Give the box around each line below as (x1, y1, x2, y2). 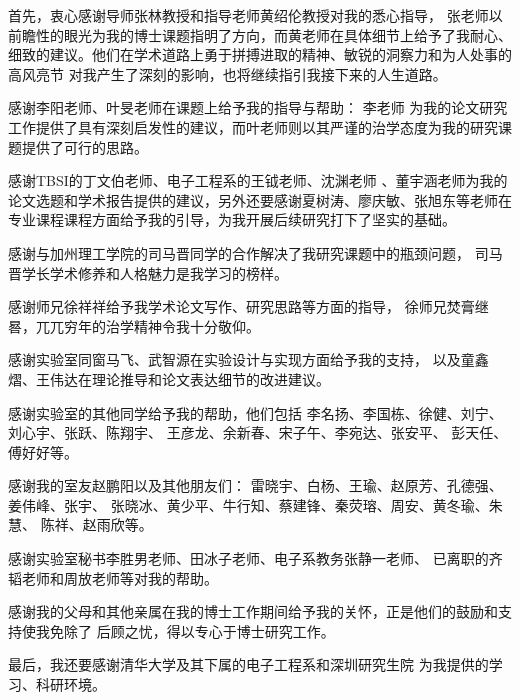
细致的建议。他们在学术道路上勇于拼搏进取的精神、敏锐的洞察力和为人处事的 (8, 44, 512, 65)
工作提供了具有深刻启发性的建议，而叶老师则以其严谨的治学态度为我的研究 (8, 116, 498, 137)
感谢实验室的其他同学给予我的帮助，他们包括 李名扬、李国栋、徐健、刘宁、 (8, 402, 503, 423)
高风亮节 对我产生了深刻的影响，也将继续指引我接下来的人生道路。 (8, 63, 447, 84)
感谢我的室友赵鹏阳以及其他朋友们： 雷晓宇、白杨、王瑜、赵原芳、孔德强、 (8, 475, 503, 496)
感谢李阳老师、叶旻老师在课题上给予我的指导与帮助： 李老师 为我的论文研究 (8, 97, 508, 118)
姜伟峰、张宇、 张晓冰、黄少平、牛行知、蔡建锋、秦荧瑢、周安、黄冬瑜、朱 (8, 494, 503, 515)
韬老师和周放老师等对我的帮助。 (8, 567, 218, 588)
